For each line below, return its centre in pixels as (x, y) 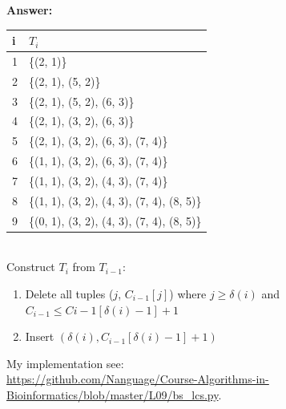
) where (188, 293)
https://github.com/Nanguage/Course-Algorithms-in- (138, 379)
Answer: (30, 10)
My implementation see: (65, 363)
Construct (31, 267)
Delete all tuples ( (69, 293)
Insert (40, 336)
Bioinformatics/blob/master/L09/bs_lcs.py (113, 394)
